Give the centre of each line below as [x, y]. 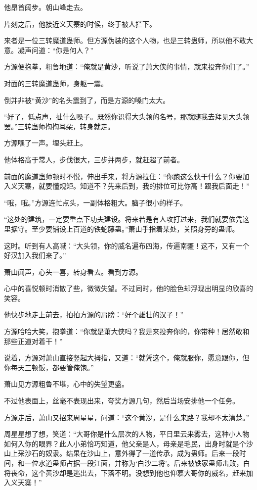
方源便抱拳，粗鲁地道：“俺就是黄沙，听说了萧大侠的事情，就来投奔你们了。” [127, 67]
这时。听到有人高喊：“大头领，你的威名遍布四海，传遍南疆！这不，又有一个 [127, 245]
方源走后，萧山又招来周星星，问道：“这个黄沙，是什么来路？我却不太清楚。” [127, 417]
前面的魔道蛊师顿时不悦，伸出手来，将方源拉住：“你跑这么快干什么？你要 [123, 176]
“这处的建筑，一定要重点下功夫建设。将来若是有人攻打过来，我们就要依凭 [123, 219]
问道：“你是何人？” [63, 50]
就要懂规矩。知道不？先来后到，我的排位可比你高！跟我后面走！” [144, 186]
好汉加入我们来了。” [35, 255]
